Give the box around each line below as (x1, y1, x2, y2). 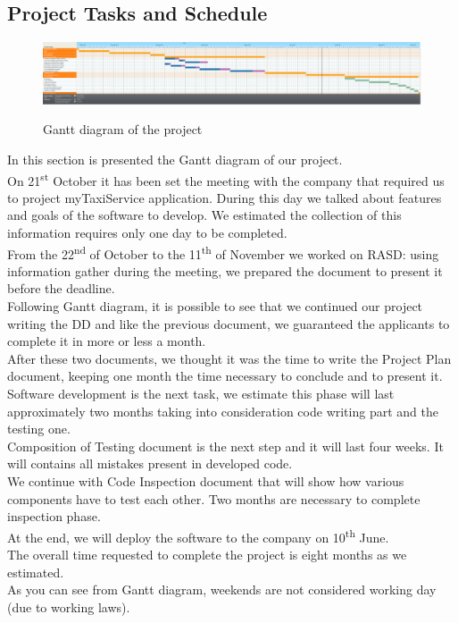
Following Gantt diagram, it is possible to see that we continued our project (7, 297, 423, 316)
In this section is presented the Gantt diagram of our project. (7, 149, 343, 168)
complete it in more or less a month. (7, 332, 206, 350)
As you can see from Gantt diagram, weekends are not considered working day (7, 580, 437, 599)
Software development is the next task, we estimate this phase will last (7, 383, 395, 402)
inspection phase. (7, 507, 101, 526)
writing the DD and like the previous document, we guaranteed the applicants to (7, 314, 450, 333)
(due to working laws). (7, 597, 130, 616)
